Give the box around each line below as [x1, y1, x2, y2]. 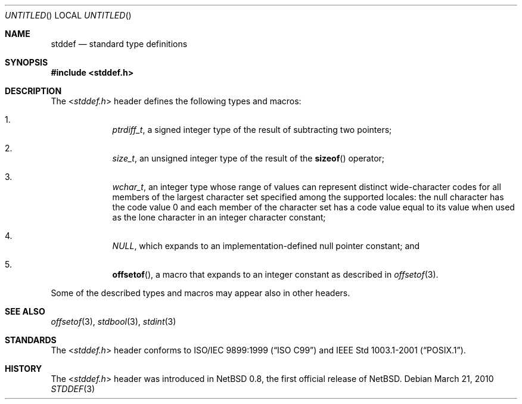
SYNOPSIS [5, 57, 48, 67]
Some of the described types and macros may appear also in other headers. [51, 288, 350, 298]
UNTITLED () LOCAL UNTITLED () [5, 10, 132, 20]
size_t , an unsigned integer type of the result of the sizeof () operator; [112, 153, 385, 163]
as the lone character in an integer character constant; [112, 212, 326, 222]
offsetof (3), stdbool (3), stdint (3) [51, 316, 176, 327]
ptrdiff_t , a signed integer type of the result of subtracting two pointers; [112, 125, 392, 135]
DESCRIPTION [5, 86, 62, 96]
